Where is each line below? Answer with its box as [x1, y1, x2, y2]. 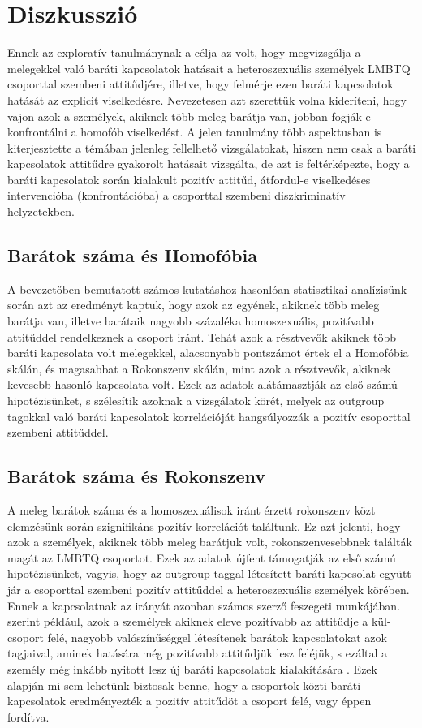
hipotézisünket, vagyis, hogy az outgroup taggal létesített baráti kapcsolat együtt [7, 565, 411, 582]
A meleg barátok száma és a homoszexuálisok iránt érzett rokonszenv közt [7, 502, 376, 518]
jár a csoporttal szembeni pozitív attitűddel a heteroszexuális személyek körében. [7, 580, 410, 597]
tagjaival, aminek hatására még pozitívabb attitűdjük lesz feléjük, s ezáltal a [7, 644, 388, 661]
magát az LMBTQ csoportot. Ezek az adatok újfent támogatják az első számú [7, 549, 396, 566]
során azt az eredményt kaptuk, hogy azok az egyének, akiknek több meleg [7, 296, 380, 313]
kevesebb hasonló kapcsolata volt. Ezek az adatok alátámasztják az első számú [7, 376, 398, 393]
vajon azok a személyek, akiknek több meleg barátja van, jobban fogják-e [7, 107, 371, 124]
